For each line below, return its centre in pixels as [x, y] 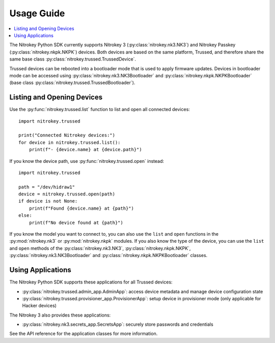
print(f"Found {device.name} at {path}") [81, 208]
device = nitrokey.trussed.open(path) [67, 194]
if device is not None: [48, 201]
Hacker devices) [39, 306]
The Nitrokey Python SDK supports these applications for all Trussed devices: [91, 282]
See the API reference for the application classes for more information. [84, 334]
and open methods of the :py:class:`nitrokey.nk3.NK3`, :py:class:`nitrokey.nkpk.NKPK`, [100, 248]
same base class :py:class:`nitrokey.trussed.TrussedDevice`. [73, 59]
